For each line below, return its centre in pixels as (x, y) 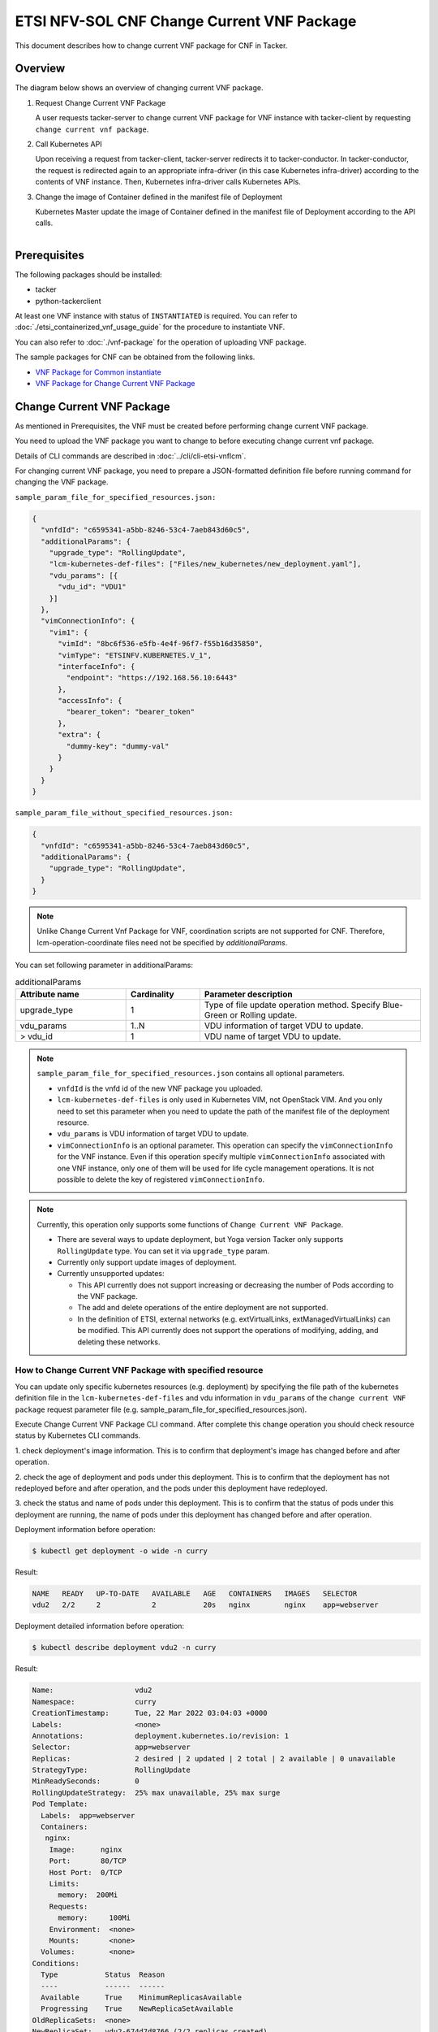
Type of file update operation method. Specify (292, 1005)
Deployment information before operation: (85, 1530)
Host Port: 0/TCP (86, 1872)
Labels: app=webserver (88, 1815)
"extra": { (79, 735)
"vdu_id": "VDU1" (92, 587)
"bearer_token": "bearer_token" (130, 712)
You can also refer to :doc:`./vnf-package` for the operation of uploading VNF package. (161, 342)
